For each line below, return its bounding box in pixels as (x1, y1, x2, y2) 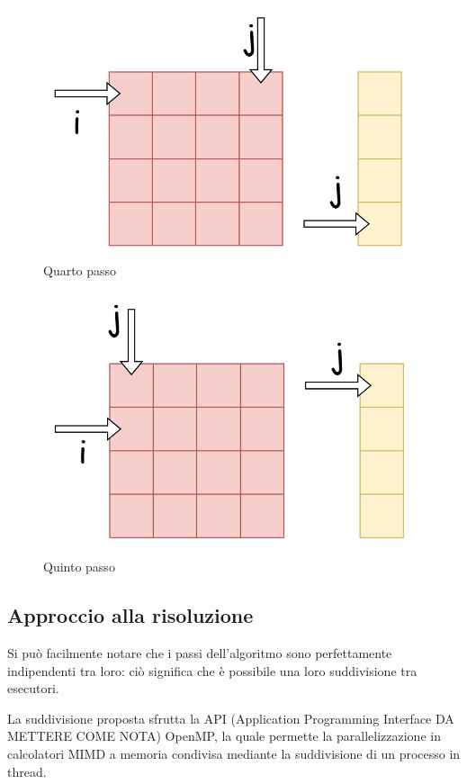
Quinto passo (43, 557, 115, 576)
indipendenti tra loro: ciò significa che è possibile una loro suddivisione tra (7, 661, 418, 680)
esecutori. (7, 679, 59, 698)
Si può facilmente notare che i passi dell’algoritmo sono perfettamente (7, 644, 392, 662)
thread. (7, 761, 47, 780)
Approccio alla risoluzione (7, 601, 254, 629)
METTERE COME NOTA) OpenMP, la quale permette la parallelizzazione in (7, 726, 441, 745)
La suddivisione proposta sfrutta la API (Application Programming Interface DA (7, 708, 454, 727)
